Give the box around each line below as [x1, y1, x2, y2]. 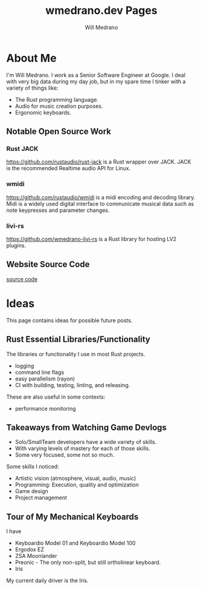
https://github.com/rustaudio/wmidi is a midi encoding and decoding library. [6, 193, 196, 201]
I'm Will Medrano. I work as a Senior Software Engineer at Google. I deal [6, 71, 186, 79]
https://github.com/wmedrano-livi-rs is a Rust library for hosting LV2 [6, 235, 177, 242]
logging [14, 362, 34, 370]
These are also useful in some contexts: [6, 393, 106, 400]
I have [6, 528, 22, 535]
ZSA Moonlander [14, 552, 57, 560]
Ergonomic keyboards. [14, 108, 71, 116]
